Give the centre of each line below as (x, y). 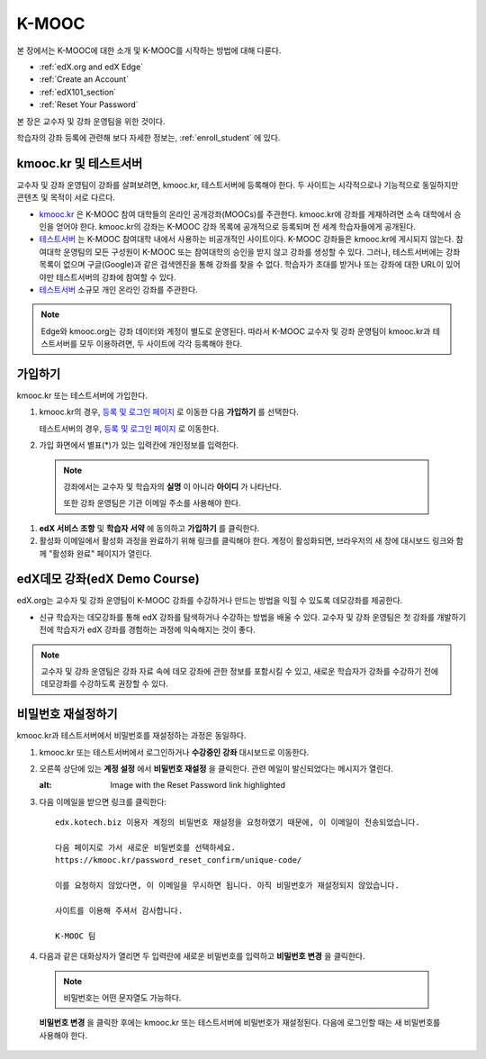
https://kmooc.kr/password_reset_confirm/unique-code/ (179, 860)
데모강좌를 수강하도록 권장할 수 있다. (104, 683)
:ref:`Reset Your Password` (89, 104)
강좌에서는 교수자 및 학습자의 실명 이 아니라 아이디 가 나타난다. (173, 486)
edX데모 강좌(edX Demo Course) (108, 579)
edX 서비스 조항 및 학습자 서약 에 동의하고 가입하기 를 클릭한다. (149, 528)
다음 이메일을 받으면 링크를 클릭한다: (103, 801)
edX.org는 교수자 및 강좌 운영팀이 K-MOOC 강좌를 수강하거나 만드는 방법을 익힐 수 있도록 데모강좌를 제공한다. (210, 601)
